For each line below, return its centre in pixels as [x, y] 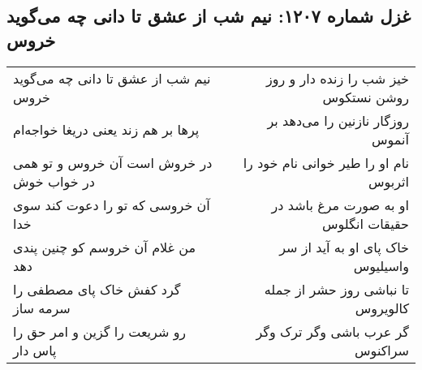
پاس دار [35, 350]
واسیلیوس [381, 265]
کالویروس [382, 308]
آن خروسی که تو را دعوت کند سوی [112, 204]
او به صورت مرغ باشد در [340, 204]
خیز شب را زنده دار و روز [338, 78]
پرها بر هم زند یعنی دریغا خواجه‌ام [106, 130]
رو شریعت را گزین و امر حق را [100, 331]
